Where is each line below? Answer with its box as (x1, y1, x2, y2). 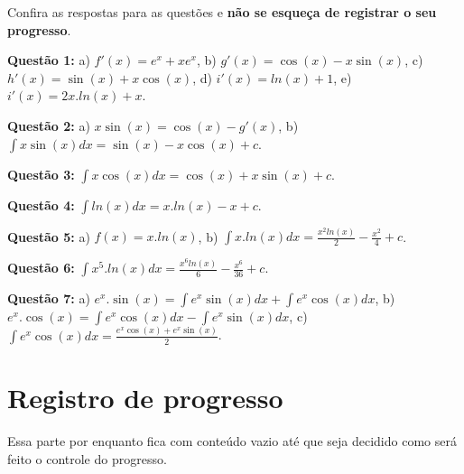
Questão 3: (7, 164, 75, 183)
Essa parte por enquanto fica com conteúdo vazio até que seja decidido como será (7, 431, 457, 450)
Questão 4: (7, 195, 75, 214)
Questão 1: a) (7, 51, 90, 70)
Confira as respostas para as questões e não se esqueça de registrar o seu (7, 3, 437, 21)
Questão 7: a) (7, 289, 90, 308)
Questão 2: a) (7, 116, 90, 135)
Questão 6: (7, 258, 75, 277)
